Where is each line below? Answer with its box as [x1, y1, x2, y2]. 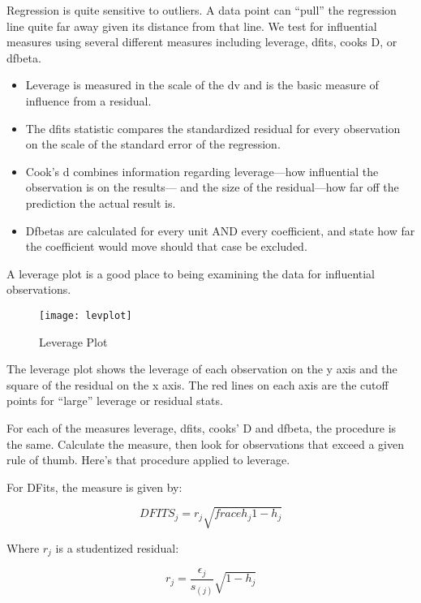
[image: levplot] [39, 309, 132, 321]
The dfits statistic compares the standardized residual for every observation [25, 119, 401, 136]
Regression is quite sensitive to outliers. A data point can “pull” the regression [6, 2, 397, 18]
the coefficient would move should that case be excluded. [25, 238, 307, 255]
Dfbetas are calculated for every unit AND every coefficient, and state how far [25, 222, 415, 239]
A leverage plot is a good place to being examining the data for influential [6, 265, 376, 282]
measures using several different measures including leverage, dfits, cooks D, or [6, 33, 397, 50]
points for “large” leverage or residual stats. [6, 392, 223, 409]
